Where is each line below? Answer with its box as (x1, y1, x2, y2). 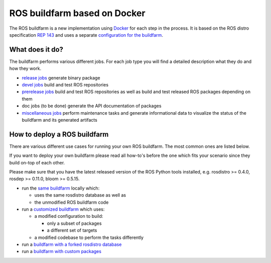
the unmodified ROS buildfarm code (34, 199, 109, 205)
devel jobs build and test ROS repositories (22, 82, 109, 88)
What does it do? (9, 45, 64, 54)
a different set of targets (47, 227, 97, 233)
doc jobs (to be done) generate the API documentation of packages (22, 103, 162, 109)
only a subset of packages (47, 220, 102, 226)
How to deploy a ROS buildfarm (9, 130, 109, 138)
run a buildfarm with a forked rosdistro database (22, 241, 122, 247)
